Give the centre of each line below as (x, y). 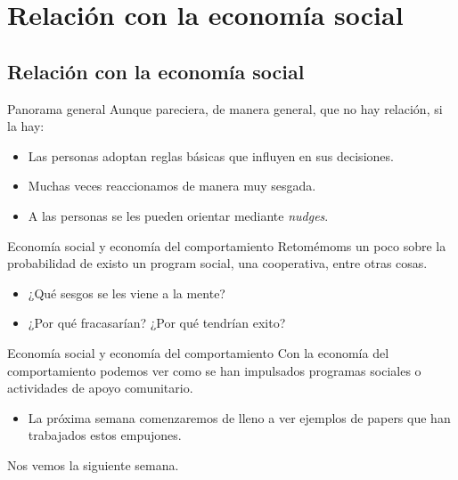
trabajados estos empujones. (105, 435)
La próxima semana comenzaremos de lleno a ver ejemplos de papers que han (239, 417)
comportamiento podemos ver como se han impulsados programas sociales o (214, 370)
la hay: (26, 126)
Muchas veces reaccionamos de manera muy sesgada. (172, 186)
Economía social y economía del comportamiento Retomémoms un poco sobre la (227, 245)
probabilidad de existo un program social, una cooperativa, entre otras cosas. (217, 263)
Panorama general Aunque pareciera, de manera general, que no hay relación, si (225, 108)
